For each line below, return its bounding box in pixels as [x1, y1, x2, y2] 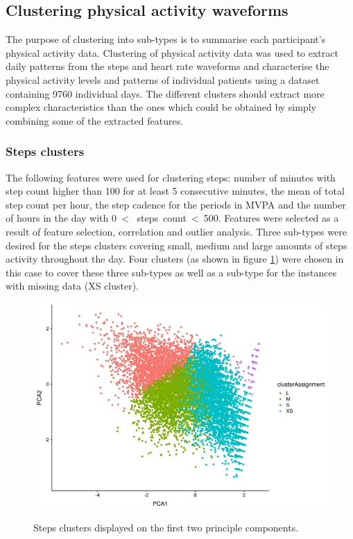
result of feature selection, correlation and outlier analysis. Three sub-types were [6, 224, 347, 238]
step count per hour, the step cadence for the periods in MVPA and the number [6, 197, 346, 211]
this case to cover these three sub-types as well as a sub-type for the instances [6, 265, 337, 279]
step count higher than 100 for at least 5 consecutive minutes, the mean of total [6, 184, 345, 198]
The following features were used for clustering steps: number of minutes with [6, 170, 336, 184]
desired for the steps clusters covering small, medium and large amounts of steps [6, 238, 347, 252]
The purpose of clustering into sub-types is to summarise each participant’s [6, 32, 326, 46]
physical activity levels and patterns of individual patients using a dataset [6, 72, 320, 87]
